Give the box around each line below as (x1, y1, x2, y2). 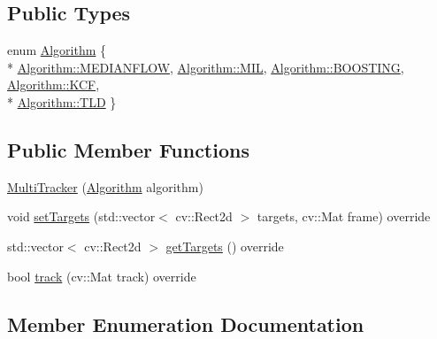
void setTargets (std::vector (7, 207, 156, 226)
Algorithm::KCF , (7, 75, 100, 94)
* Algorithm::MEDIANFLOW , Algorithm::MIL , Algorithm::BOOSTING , (7, 58, 404, 76)
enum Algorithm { (7, 41, 107, 59)
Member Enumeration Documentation (7, 310, 364, 337)
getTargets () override (165, 236, 284, 255)
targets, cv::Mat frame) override (257, 207, 431, 226)
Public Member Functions (7, 135, 249, 163)
